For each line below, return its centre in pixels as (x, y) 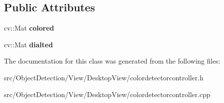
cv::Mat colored (29, 28)
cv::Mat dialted (28, 44)
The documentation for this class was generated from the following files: (112, 61)
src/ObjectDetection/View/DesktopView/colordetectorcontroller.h (104, 77)
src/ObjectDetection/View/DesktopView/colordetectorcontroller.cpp (107, 94)
